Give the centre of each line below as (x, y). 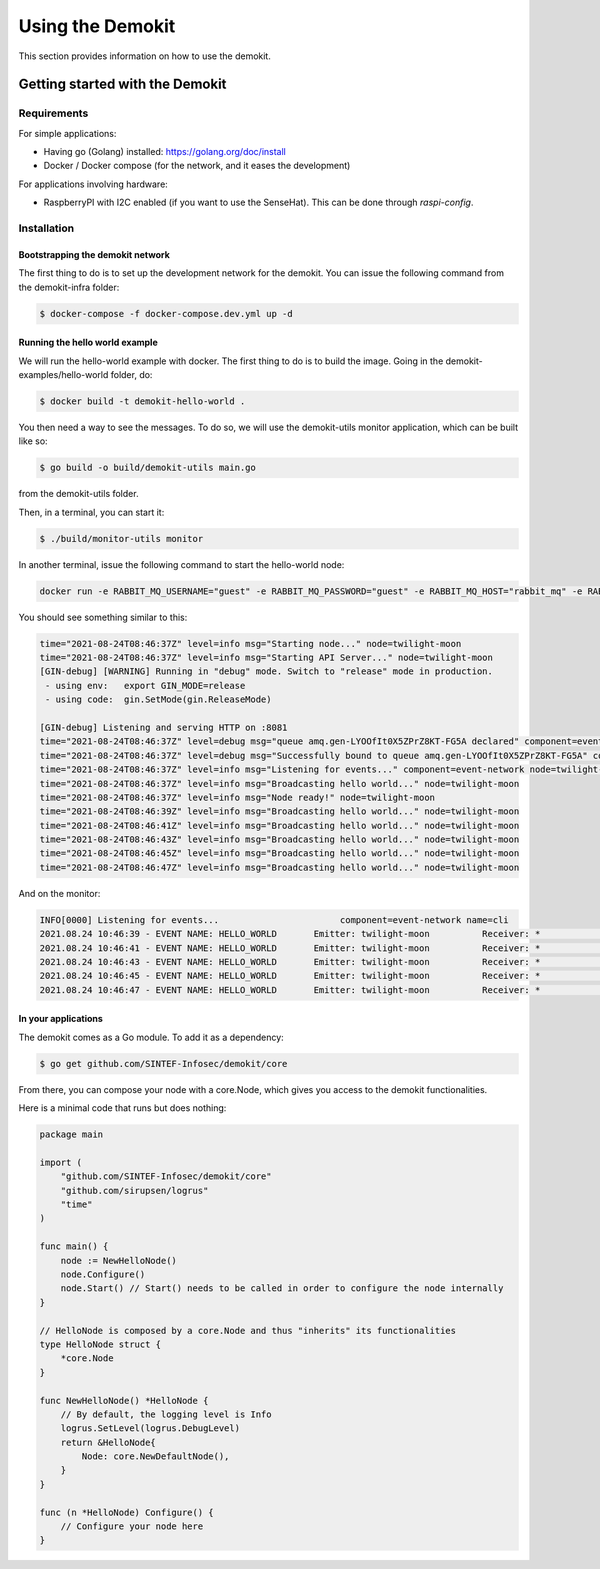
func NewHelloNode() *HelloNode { (124, 1400)
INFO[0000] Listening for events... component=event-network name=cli (274, 919)
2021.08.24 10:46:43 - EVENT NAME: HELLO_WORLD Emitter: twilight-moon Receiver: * (290, 961)
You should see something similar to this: (103, 617)
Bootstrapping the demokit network (94, 254)
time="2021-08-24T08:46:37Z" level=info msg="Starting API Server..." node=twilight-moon (266, 657)
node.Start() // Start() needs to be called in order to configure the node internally (282, 1288)
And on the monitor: (59, 893)
